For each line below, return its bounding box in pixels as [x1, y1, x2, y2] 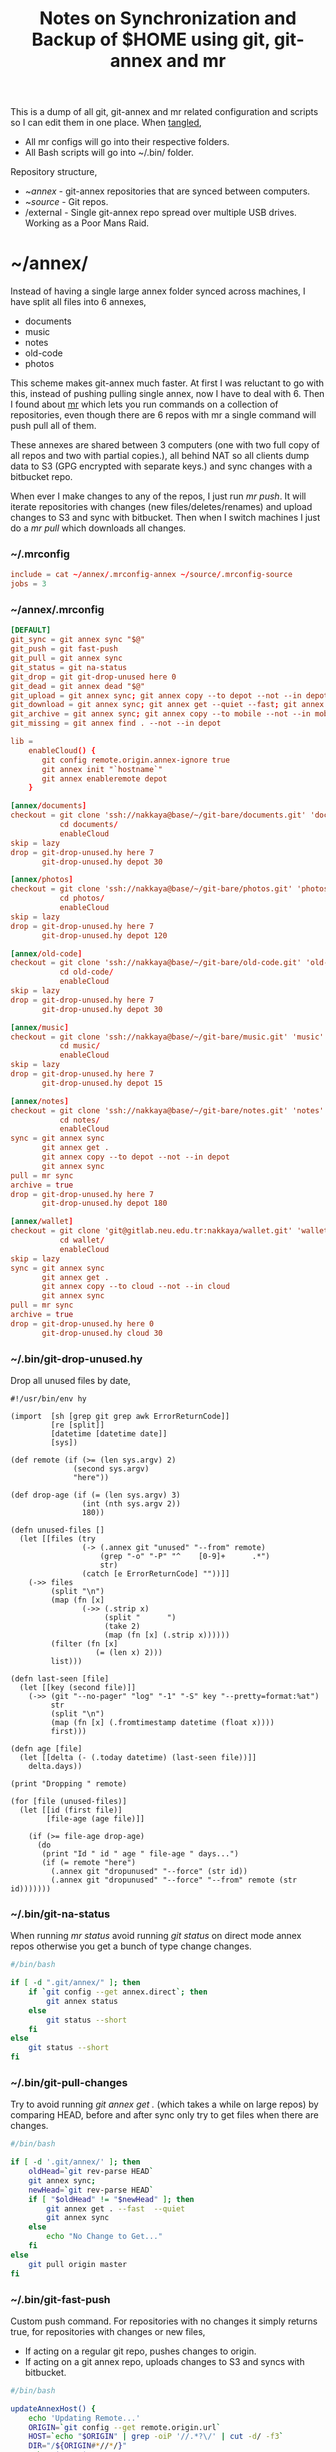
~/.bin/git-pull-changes [10, 2075, 128, 2089]
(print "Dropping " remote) [10, 1779, 128, 1789]
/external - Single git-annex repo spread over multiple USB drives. [24, 207, 297, 219]
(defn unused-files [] [10, 1525, 105, 1536]
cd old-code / [59, 967, 114, 977]
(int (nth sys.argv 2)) [81, 1499, 182, 1509]
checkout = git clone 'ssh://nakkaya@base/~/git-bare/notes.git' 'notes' [10, 1105, 325, 1116]
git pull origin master [28, 2259, 128, 2269]
